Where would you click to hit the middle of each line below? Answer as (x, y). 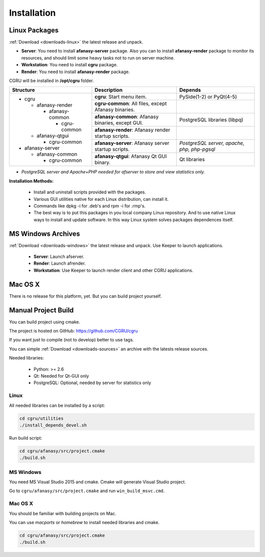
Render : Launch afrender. (60, 263)
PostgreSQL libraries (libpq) (211, 120)
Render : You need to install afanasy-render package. (76, 72)
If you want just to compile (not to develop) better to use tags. (72, 340)
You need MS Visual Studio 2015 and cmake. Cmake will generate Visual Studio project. (97, 482)
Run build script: (26, 438)
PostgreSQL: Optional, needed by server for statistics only (93, 383)
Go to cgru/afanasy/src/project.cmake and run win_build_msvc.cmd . (87, 491)
